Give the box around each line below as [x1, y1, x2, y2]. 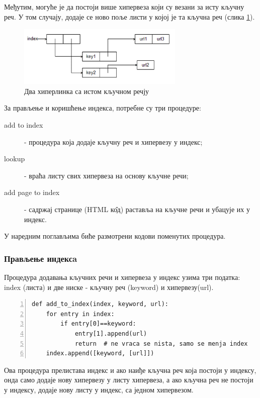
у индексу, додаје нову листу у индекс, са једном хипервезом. [4, 384, 194, 394]
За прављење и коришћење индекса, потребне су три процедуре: [4, 103, 201, 113]
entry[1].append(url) [74, 330, 147, 337]
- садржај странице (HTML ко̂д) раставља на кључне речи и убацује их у [24, 204, 250, 214]
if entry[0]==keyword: [60, 320, 136, 328]
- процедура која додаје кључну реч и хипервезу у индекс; [24, 136, 203, 147]
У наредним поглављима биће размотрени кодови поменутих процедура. [4, 231, 226, 241]
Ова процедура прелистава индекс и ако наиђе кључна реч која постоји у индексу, [4, 364, 256, 375]
